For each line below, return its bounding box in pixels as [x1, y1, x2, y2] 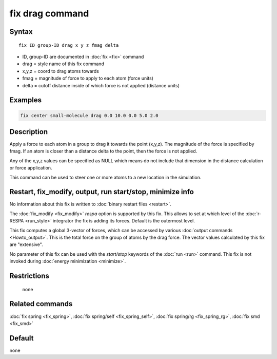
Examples [9, 96, 42, 105]
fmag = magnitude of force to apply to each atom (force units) [22, 75, 154, 82]
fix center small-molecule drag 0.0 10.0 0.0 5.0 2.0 [20, 112, 159, 118]
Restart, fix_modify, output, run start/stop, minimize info [9, 187, 194, 196]
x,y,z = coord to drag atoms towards [22, 68, 100, 74]
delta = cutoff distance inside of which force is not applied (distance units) [22, 82, 180, 88]
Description [9, 127, 48, 136]
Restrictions [9, 272, 50, 280]
